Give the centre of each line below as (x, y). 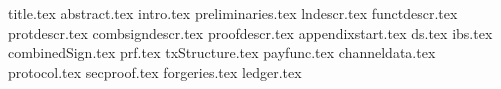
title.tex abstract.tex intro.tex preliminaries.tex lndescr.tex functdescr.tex (233, 13)
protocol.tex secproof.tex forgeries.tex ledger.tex (155, 71)
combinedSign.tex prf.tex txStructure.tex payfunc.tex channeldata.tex (222, 52)
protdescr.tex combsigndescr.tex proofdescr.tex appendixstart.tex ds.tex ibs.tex (250, 32)
